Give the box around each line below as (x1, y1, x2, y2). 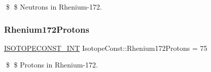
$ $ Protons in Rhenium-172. (6, 59, 98, 70)
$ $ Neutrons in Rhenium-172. (6, 2, 102, 12)
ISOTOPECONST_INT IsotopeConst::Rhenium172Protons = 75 (4, 42, 207, 53)
